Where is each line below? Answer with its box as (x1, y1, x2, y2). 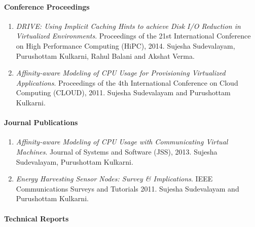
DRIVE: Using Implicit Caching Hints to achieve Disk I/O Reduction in (16, 20, 241, 31)
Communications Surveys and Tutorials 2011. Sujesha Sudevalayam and (16, 183, 239, 194)
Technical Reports (4, 213, 69, 223)
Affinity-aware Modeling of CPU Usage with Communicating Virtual (16, 136, 228, 147)
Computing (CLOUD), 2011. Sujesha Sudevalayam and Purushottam (16, 87, 231, 98)
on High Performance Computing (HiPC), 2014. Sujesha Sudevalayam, (16, 40, 235, 51)
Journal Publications (4, 117, 78, 128)
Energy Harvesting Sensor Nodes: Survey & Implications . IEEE (16, 173, 213, 184)
